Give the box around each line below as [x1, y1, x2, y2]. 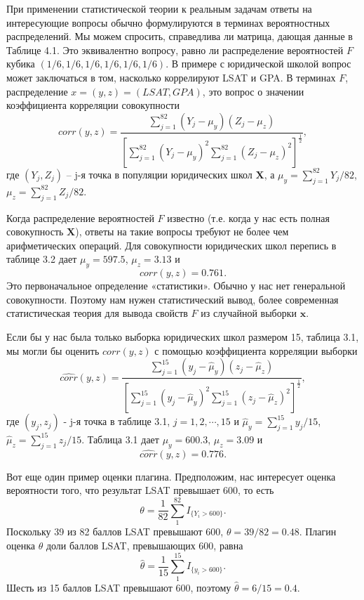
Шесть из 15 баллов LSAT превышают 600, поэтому [6, 580, 231, 594]
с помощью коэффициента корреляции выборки [154, 343, 358, 358]
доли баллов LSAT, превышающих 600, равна [46, 537, 243, 552]
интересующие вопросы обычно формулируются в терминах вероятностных [6, 15, 330, 30]
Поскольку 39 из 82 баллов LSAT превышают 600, [6, 524, 224, 539]
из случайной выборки [201, 306, 297, 320]
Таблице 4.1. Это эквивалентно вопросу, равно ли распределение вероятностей [6, 42, 344, 57]
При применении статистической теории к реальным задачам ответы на [6, 1, 312, 15]
